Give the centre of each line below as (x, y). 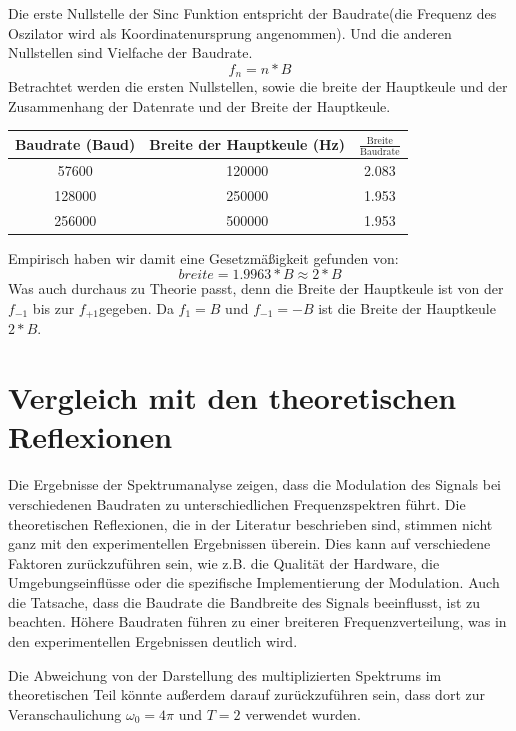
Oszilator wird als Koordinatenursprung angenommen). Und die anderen (230, 32)
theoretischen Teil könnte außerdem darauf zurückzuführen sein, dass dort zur (246, 694)
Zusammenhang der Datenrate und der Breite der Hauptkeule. (199, 105)
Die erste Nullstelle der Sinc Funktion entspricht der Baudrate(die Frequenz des (252, 13)
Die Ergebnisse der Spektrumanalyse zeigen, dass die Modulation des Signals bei (255, 484)
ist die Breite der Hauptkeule (407, 307)
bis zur (53, 307)
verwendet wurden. (303, 713)
